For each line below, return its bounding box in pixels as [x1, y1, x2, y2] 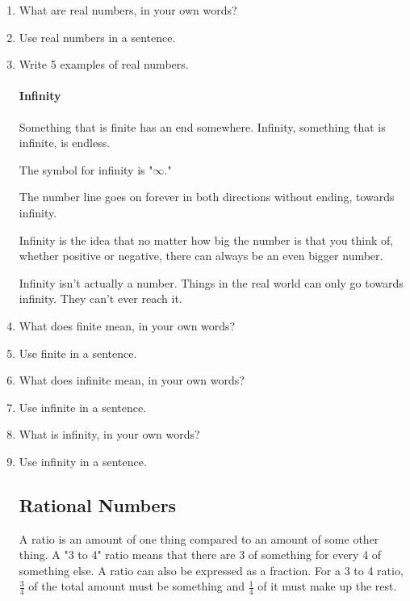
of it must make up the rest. [257, 578, 397, 595]
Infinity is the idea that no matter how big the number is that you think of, [19, 231, 394, 248]
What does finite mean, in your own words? [19, 317, 236, 334]
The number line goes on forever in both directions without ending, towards [19, 188, 395, 205]
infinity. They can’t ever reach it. [19, 290, 182, 307]
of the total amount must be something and [28, 578, 245, 595]
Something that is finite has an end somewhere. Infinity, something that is [19, 118, 386, 135]
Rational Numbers [19, 492, 177, 517]
